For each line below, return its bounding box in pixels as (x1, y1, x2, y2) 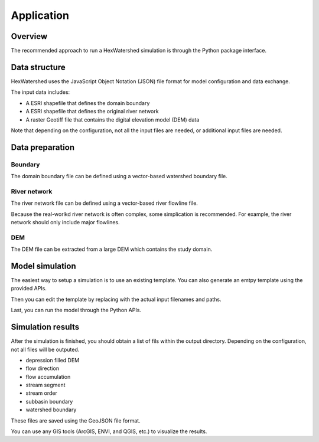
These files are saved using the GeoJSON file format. (11, 417, 141, 424)
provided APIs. (11, 285, 47, 292)
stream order (25, 389, 57, 397)
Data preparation (11, 142, 75, 152)
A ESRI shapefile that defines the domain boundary (25, 99, 150, 106)
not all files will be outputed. (11, 346, 80, 353)
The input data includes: (11, 89, 70, 96)
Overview (11, 31, 48, 41)
